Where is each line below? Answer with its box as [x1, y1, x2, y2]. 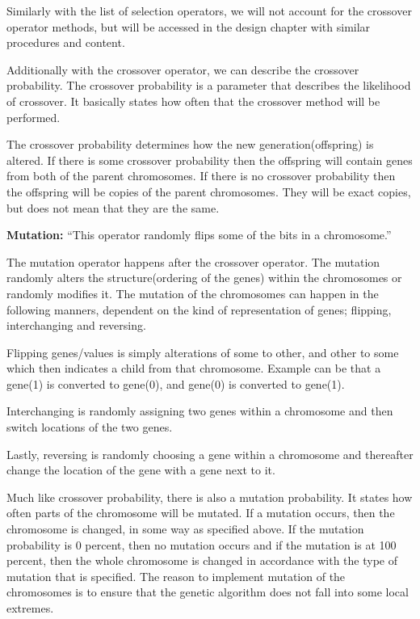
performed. [6, 108, 61, 125]
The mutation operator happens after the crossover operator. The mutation [6, 253, 380, 270]
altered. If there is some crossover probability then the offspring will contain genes [6, 151, 413, 168]
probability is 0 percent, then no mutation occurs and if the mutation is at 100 [6, 536, 397, 553]
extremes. [6, 600, 54, 616]
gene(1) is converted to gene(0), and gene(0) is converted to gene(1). [6, 375, 345, 392]
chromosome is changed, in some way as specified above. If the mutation [6, 520, 364, 537]
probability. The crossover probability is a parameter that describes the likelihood [6, 77, 411, 94]
